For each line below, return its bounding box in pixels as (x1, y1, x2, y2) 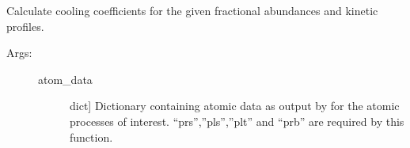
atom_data (38, 70, 93, 87)
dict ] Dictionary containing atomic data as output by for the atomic (70, 97, 400, 114)
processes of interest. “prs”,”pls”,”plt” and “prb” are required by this (70, 112, 404, 129)
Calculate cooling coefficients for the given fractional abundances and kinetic (6, 2, 378, 18)
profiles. (6, 17, 44, 34)
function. (70, 128, 113, 145)
